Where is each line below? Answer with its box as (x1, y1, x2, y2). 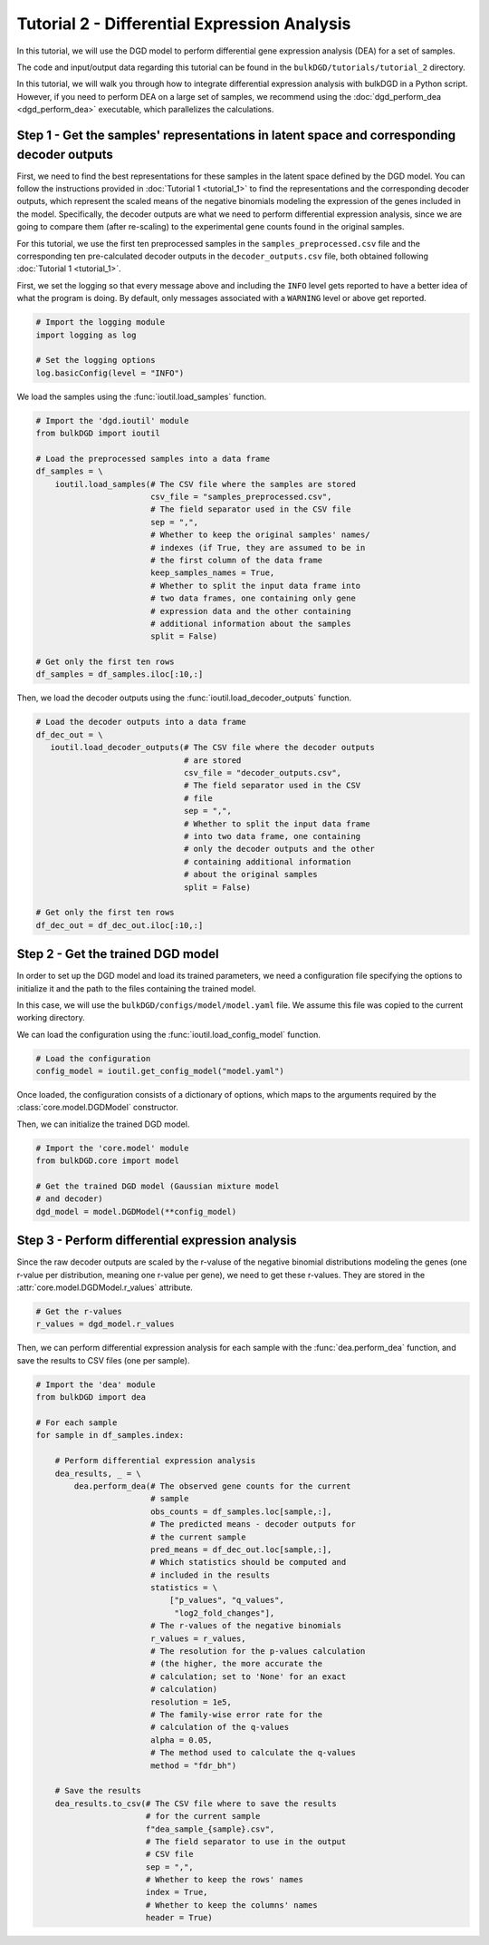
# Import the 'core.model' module (35, 1143, 189, 1153)
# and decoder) (35, 1194, 103, 1204)
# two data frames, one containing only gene (149, 593, 357, 603)
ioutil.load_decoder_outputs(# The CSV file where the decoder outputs (50, 742, 376, 753)
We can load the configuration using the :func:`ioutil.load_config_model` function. (16, 1029, 321, 1040)
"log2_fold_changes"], (174, 1608, 275, 1618)
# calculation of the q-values (149, 1722, 290, 1733)
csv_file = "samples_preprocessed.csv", (149, 491, 332, 502)
